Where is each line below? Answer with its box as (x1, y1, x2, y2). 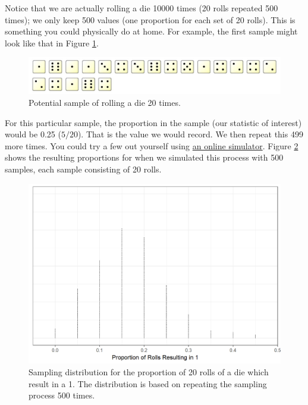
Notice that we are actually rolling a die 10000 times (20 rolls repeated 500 (5, 2, 278, 14)
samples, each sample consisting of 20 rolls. (5, 163, 162, 175)
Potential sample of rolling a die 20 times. (29, 96, 181, 109)
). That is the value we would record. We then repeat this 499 (77, 128, 303, 140)
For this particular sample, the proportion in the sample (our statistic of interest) (5, 116, 302, 128)
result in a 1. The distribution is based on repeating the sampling (29, 377, 267, 390)
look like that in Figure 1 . (5, 36, 99, 49)
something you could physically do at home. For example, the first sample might (5, 25, 298, 37)
